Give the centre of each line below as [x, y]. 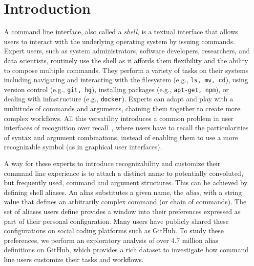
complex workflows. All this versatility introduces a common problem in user [119, 118]
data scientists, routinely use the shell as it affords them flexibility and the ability [126, 60]
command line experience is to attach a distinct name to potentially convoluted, [124, 173]
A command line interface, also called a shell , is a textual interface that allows [121, 32]
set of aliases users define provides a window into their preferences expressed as [122, 211]
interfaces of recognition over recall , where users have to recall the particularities [126, 128]
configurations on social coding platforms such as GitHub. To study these [114, 230]
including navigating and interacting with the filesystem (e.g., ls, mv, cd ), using [126, 80]
